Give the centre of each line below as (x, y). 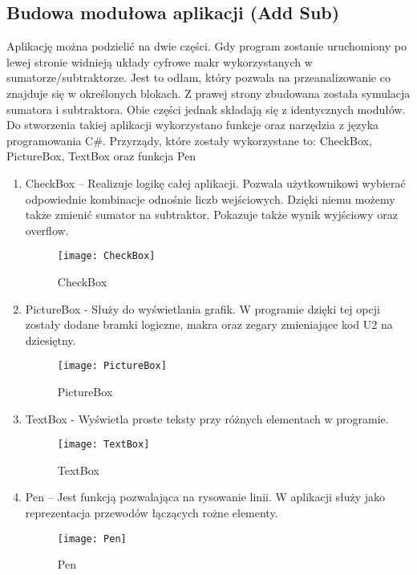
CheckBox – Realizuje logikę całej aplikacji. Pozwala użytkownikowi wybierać (215, 182)
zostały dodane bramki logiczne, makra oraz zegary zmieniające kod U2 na (209, 324)
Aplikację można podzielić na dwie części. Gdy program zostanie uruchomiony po (206, 46)
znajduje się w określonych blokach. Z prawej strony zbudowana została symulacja (208, 93)
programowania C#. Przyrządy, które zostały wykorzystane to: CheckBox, (189, 140)
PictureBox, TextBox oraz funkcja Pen (101, 156)
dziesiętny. (51, 340)
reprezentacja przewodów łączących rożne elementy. (152, 513)
